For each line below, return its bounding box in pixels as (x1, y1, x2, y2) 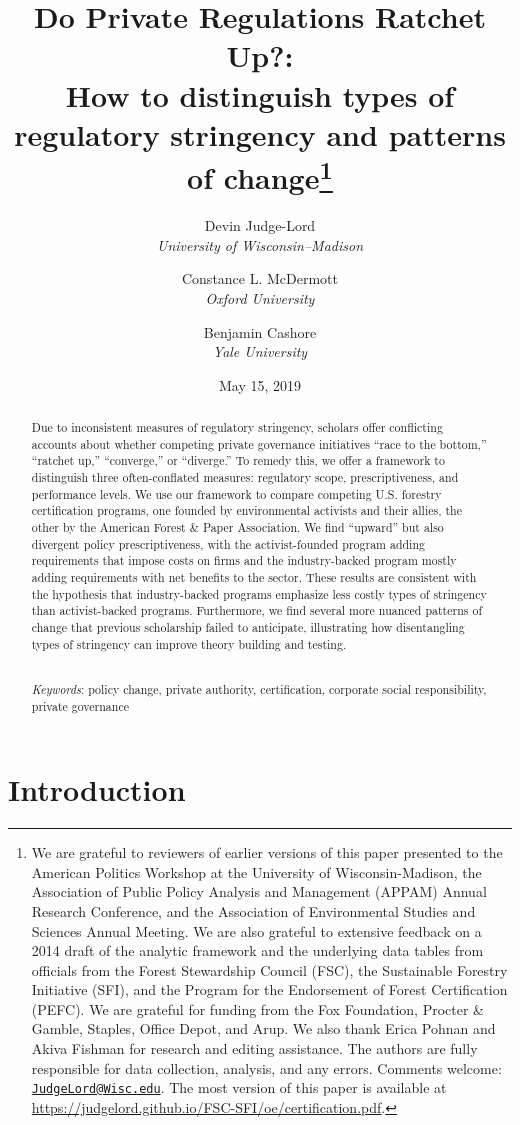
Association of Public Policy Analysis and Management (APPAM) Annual (31, 881, 487, 902)
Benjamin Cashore (203, 321, 317, 342)
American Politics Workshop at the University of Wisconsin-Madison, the (31, 861, 482, 882)
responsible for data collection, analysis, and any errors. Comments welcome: (31, 1057, 502, 1078)
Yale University (212, 341, 308, 362)
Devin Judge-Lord (204, 215, 316, 236)
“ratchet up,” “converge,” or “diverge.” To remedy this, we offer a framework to (31, 452, 445, 469)
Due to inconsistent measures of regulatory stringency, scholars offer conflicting (31, 419, 443, 436)
